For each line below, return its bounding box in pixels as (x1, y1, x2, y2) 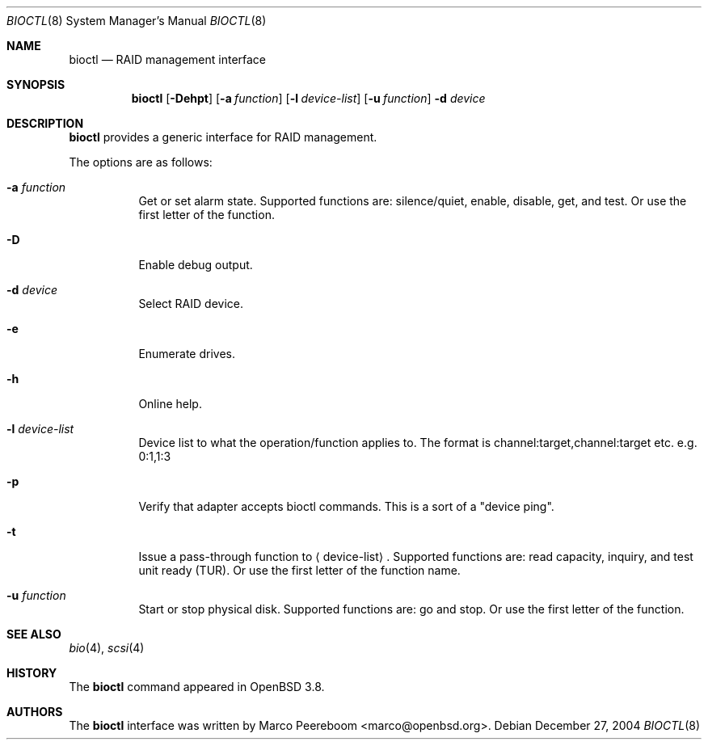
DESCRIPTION (6, 116, 84, 130)
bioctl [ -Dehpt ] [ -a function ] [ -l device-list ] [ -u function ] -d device (131, 91, 486, 105)
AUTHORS (6, 705, 63, 719)
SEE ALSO (6, 627, 61, 641)
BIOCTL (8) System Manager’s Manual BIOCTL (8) (6, 14, 267, 27)
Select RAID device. (138, 297, 243, 310)
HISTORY (6, 666, 57, 680)
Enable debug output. (138, 258, 253, 272)
